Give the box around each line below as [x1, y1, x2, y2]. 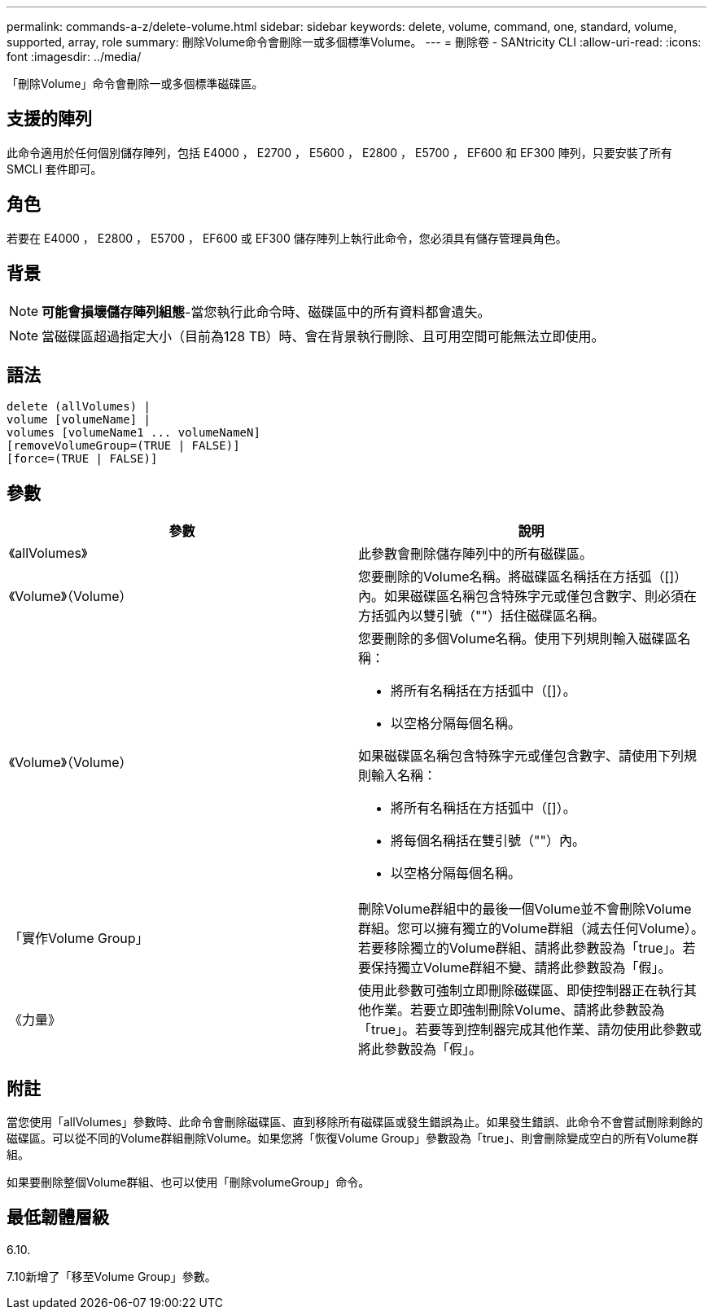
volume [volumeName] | [7, 413, 151, 427]
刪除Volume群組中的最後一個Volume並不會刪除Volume [358, 901, 692, 918]
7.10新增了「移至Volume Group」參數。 [7, 1269, 217, 1283]
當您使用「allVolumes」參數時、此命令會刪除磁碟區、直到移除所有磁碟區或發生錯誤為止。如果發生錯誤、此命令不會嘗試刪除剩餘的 [7, 1115, 703, 1130]
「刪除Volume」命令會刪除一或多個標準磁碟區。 [7, 77, 264, 90]
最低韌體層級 [7, 1207, 109, 1228]
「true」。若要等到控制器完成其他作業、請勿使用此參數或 [358, 1021, 702, 1038]
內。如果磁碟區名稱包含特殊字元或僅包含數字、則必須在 [358, 588, 698, 605]
